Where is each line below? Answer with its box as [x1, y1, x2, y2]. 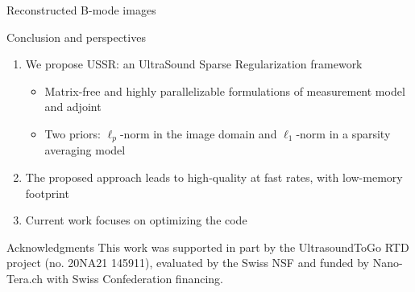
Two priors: [44, 125, 101, 142]
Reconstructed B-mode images [6, 2, 156, 18]
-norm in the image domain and [119, 125, 277, 142]
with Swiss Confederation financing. [46, 269, 223, 286]
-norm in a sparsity [296, 125, 391, 142]
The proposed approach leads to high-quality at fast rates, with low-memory [25, 169, 403, 186]
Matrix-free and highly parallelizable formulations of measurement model [44, 82, 405, 99]
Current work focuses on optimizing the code [25, 212, 247, 228]
